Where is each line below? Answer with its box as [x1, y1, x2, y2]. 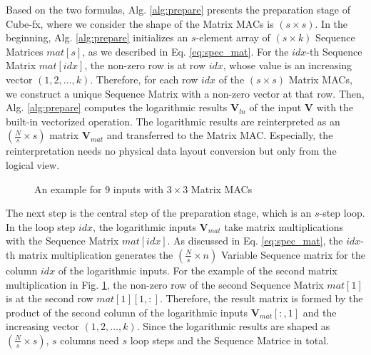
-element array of [195, 30, 270, 45]
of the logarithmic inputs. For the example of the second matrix [58, 262, 337, 277]
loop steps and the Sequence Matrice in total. [130, 332, 329, 347]
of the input [249, 100, 302, 115]
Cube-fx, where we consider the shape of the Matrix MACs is [6, 16, 274, 31]
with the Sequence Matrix [6, 233, 119, 248]
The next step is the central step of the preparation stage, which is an [6, 205, 312, 220]
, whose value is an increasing [223, 58, 352, 73]
